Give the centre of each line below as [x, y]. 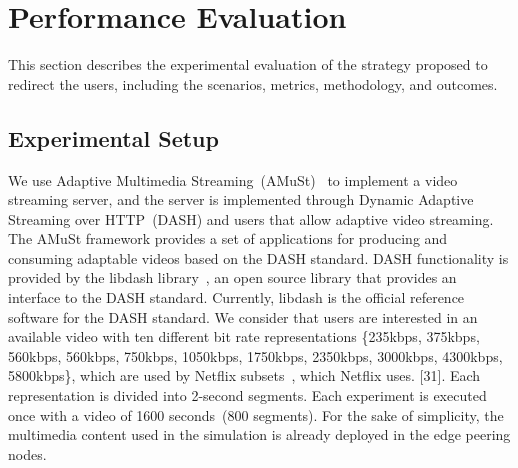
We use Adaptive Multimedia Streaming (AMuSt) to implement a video [233, 179]
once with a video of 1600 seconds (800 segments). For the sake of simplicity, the [256, 414]
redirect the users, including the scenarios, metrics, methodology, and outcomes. [253, 83]
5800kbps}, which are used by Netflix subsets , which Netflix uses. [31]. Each [244, 375]
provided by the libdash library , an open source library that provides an [232, 277]
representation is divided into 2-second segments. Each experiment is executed [247, 395]
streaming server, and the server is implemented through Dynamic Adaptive [241, 199]
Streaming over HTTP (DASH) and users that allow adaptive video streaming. [251, 218]
